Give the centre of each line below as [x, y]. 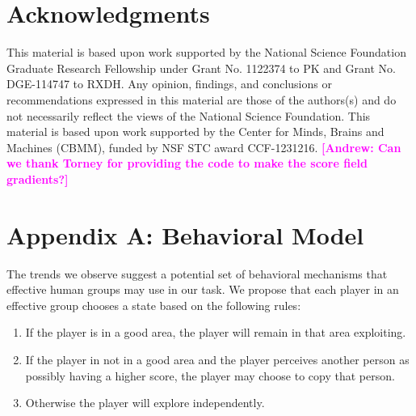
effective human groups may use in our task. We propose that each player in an [203, 289]
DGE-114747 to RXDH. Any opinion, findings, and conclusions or [169, 84]
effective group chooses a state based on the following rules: [154, 305]
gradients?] [38, 178]
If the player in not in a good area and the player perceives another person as [217, 359]
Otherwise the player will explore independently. [145, 403]
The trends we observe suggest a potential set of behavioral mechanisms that [197, 273]
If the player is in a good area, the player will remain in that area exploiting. [216, 332]
